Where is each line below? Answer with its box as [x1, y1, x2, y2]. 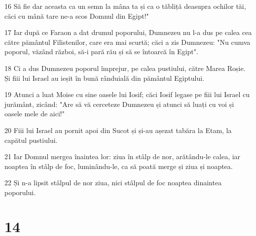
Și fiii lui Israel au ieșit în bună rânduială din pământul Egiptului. [4, 72, 204, 83]
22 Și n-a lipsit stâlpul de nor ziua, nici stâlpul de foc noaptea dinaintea [4, 177, 222, 188]
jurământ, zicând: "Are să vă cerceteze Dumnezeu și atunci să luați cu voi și [4, 99, 234, 109]
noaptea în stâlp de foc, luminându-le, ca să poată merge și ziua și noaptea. [4, 161, 233, 171]
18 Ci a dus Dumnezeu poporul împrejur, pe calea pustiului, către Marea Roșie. [4, 63, 246, 73]
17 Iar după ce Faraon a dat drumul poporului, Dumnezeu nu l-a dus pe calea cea [4, 27, 252, 37]
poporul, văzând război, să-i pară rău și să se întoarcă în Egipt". [4, 46, 198, 57]
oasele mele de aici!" [4, 108, 65, 119]
